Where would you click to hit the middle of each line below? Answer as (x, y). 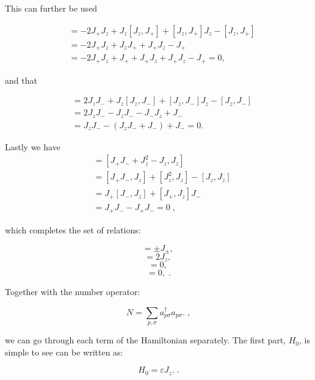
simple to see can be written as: (64, 352)
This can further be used (51, 8)
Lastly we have (33, 146)
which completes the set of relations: (73, 229)
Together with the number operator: (73, 292)
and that (21, 80)
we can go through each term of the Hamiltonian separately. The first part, (146, 340)
